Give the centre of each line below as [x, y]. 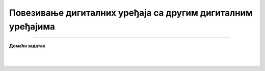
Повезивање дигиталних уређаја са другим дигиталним [131, 13]
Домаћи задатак [27, 46]
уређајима [32, 26]
